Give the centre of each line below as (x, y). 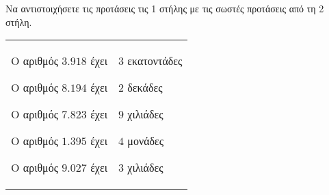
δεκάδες (145, 88)
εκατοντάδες (155, 61)
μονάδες (146, 141)
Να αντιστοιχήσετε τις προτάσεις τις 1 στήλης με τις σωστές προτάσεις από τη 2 (165, 8)
